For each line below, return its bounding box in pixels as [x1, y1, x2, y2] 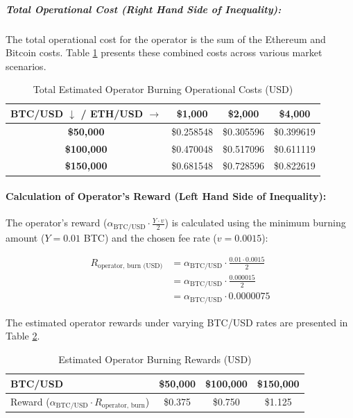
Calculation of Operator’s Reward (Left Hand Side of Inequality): [6, 189, 327, 203]
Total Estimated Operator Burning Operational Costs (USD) [33, 82, 293, 97]
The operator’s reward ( [6, 215, 107, 230]
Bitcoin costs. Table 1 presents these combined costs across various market [6, 45, 322, 60]
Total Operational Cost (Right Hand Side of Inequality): [6, 1, 282, 16]
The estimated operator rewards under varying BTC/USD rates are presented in [6, 315, 348, 329]
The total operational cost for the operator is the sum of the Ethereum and [6, 31, 326, 46]
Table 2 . [6, 328, 40, 343]
